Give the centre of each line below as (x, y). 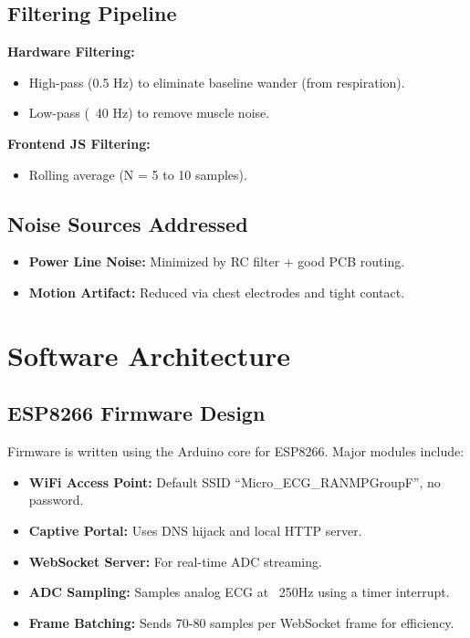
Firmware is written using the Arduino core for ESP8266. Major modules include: (236, 451)
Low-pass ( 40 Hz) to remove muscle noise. (149, 113)
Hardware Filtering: (71, 52)
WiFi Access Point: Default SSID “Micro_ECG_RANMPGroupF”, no (235, 481)
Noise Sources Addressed (128, 223)
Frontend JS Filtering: (79, 143)
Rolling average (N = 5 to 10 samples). (138, 174)
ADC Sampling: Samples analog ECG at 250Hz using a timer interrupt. (239, 592)
